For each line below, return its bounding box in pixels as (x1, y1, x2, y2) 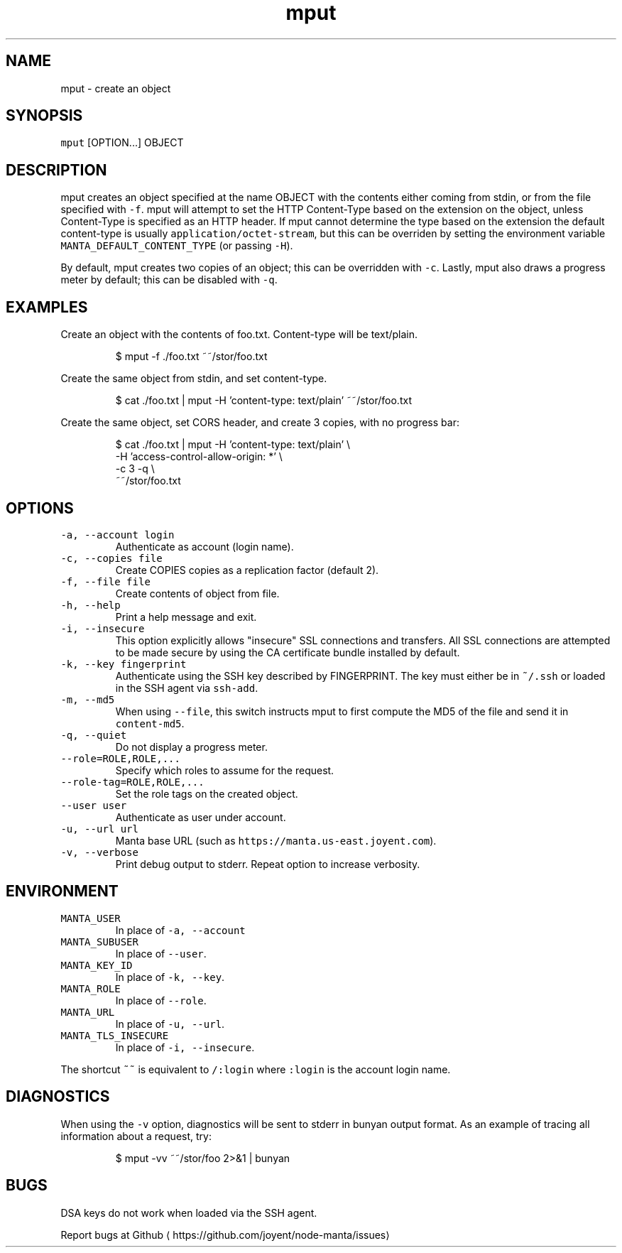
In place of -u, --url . (115, 1017, 225, 1030)
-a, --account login (60, 528, 175, 541)
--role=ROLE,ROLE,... (60, 752, 180, 764)
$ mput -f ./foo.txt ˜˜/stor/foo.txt (115, 350, 268, 363)
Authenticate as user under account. (115, 810, 286, 823)
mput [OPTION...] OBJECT (60, 136, 184, 149)
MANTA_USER (60, 912, 121, 924)
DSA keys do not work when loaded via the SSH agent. (60, 1206, 317, 1219)
